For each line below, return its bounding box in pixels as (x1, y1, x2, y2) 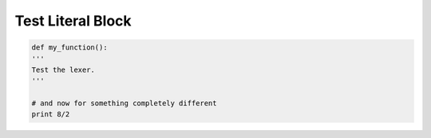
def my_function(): (31, 43, 108, 52)
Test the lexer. (31, 65, 96, 74)
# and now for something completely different (31, 99, 217, 108)
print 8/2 (31, 110, 70, 119)
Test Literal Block (14, 12, 132, 30)
